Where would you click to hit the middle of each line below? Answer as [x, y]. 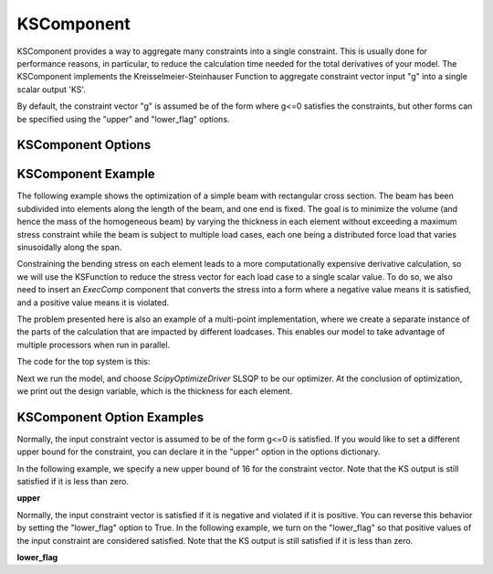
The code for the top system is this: [84, 362]
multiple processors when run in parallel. [94, 345]
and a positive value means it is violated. [93, 303]
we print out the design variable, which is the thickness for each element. [155, 391]
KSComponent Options [84, 145]
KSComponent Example [86, 174]
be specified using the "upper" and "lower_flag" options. [123, 119]
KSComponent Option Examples [110, 417]
